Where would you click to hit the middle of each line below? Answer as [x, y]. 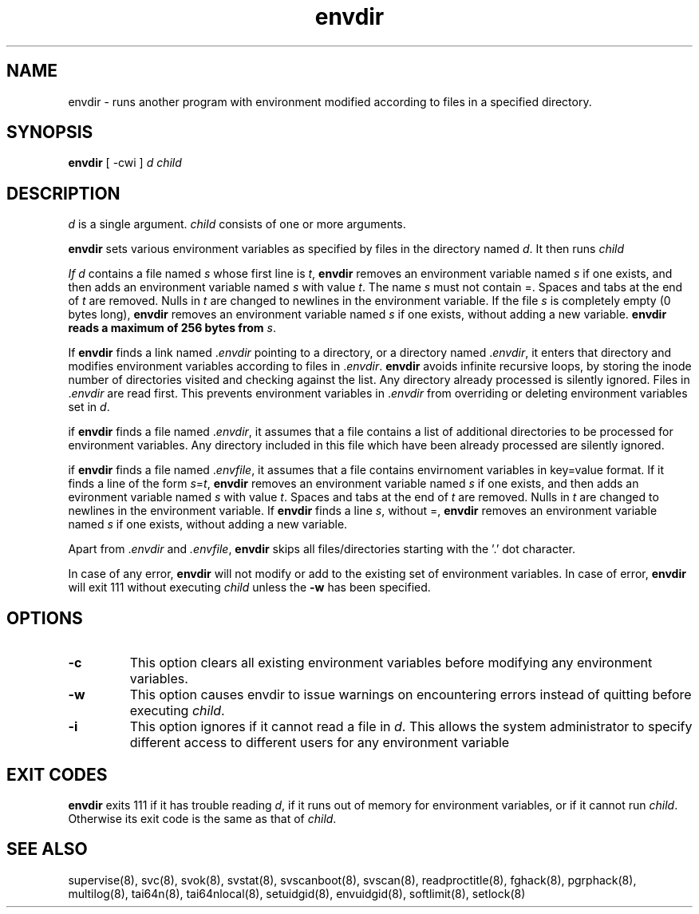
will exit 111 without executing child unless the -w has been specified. [249, 588]
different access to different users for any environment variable [320, 743]
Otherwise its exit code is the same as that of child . [202, 818]
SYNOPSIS [50, 133]
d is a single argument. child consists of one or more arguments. [237, 224]
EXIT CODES [57, 774]
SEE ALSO [47, 849]
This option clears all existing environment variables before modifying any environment [391, 663]
